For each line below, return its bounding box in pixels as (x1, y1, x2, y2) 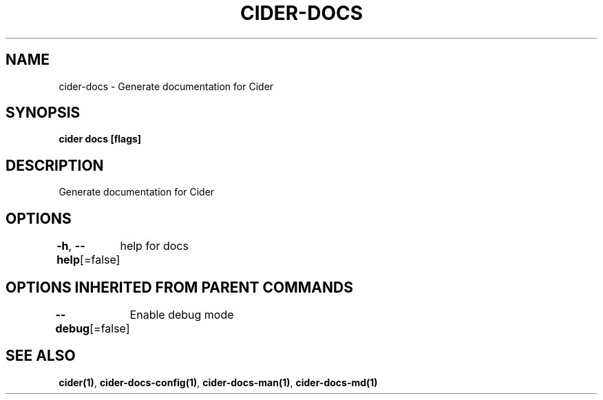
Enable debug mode (129, 307, 234, 322)
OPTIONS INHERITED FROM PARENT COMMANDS (6, 278, 353, 296)
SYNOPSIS (6, 104, 81, 122)
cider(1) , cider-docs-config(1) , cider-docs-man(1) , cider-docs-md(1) (59, 376, 378, 388)
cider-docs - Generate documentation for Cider (59, 80, 274, 92)
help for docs (120, 239, 189, 253)
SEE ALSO (6, 347, 76, 365)
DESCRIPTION (6, 156, 104, 174)
